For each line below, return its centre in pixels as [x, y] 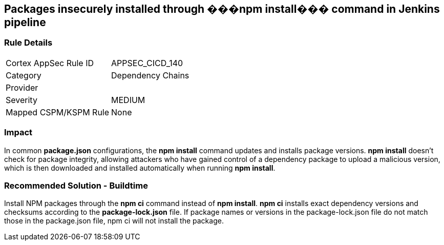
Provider [22, 87]
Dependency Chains [150, 75]
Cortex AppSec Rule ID [50, 63]
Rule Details [28, 43]
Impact [18, 132]
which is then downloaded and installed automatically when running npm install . [140, 168]
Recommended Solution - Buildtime [76, 185]
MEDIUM [128, 100]
